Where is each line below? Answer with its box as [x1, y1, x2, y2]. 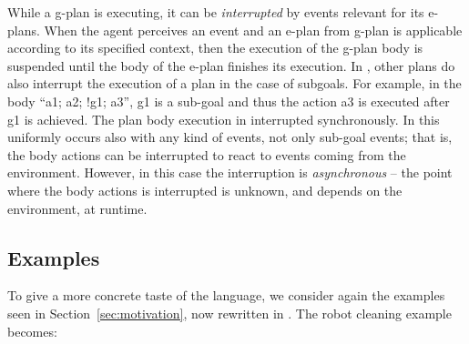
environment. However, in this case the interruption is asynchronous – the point [7, 163, 453, 182]
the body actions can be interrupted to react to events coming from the [7, 145, 406, 164]
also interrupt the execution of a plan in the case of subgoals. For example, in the [7, 74, 462, 93]
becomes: [7, 321, 57, 340]
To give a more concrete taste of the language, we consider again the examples [7, 286, 445, 305]
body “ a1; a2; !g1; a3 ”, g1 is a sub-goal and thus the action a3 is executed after [7, 91, 450, 110]
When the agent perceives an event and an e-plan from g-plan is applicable [44, 20, 463, 39]
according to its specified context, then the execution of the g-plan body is [7, 38, 423, 57]
